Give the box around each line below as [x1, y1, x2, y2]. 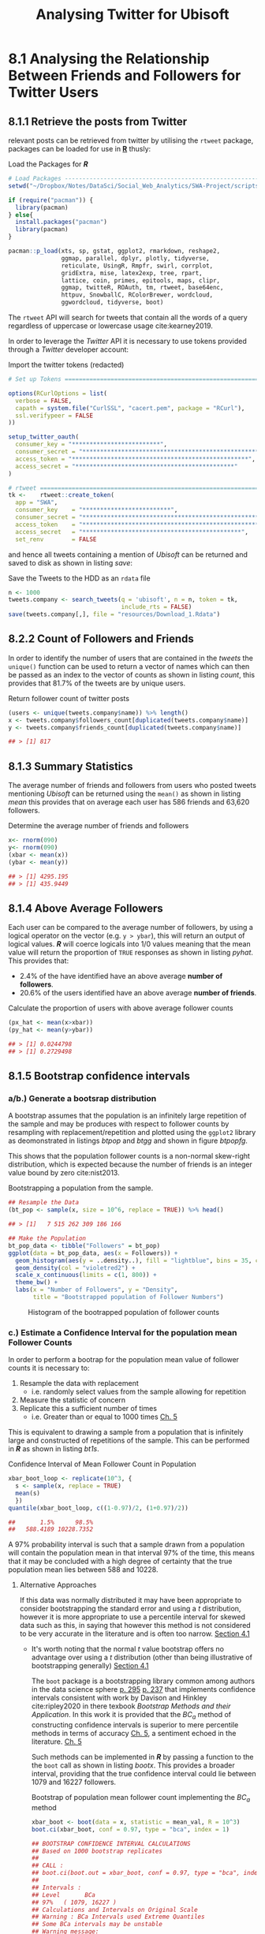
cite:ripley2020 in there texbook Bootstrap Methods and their [31, 1701, 231, 1711]
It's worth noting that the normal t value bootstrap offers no [31, 1645, 225, 1654]
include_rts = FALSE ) [121, 603, 192, 611]
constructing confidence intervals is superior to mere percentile [31, 1720, 239, 1730]
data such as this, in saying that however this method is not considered [19, 1621, 251, 1630]
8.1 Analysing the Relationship [8, 50, 210, 68]
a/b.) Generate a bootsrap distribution [8, 1093, 157, 1103]
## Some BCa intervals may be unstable [31, 1921, 163, 1928]
